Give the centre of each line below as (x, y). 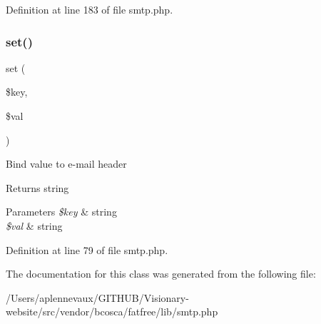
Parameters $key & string (61, 212)
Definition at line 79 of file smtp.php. (87, 249)
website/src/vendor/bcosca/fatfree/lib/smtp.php (112, 312)
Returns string (37, 187)
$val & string (34, 225)
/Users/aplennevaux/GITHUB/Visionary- (97, 297)
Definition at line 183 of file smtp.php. (90, 9)
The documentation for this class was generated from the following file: (161, 274)
